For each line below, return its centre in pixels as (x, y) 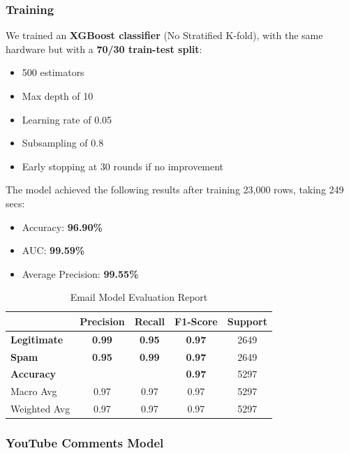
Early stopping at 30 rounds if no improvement (123, 166)
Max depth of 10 (58, 96)
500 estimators (53, 72)
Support (247, 321)
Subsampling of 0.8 (63, 143)
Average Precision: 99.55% (80, 273)
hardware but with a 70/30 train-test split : (104, 49)
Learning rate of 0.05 (67, 119)
